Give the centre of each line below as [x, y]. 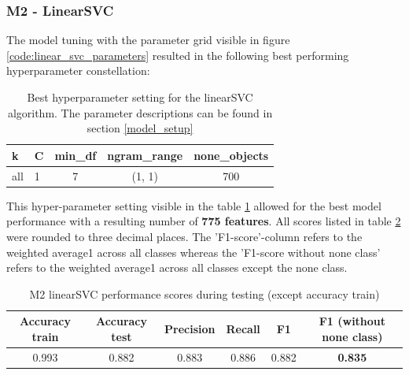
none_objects [231, 155]
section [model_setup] [140, 128]
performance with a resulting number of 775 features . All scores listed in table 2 [204, 221]
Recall [243, 329]
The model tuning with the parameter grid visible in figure [148, 40]
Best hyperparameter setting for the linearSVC [140, 97]
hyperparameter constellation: [78, 71]
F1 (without [352, 321]
